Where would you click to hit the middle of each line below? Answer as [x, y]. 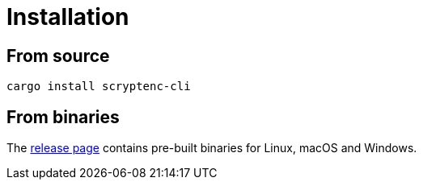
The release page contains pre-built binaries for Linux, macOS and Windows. [212, 148]
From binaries [63, 117]
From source [58, 56]
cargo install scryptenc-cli [99, 87]
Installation [68, 17]
